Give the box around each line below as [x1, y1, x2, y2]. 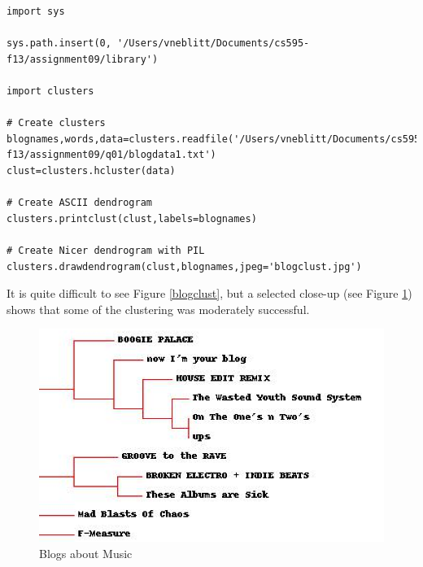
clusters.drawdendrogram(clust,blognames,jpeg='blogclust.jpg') [7, 260, 362, 273]
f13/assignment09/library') [7, 53, 159, 65]
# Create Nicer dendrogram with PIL [7, 244, 205, 256]
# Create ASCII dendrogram [7, 197, 152, 209]
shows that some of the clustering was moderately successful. [7, 300, 310, 317]
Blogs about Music [39, 545, 133, 562]
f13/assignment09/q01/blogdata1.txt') [7, 149, 216, 161]
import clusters [7, 85, 94, 97]
